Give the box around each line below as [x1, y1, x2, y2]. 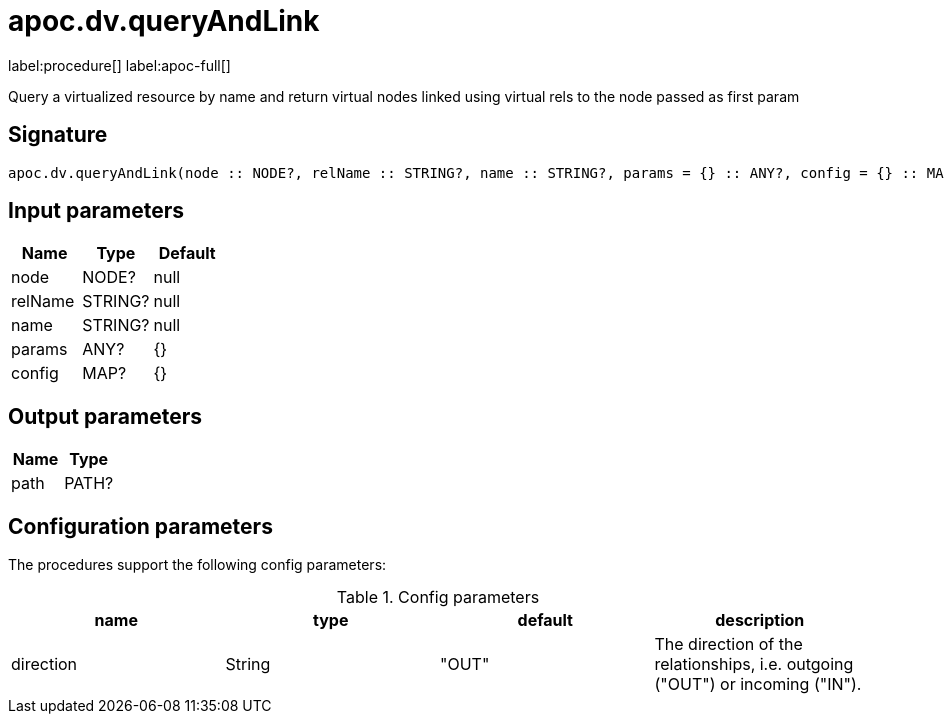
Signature [8, 122, 108, 148]
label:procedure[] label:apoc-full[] [8, 56, 231, 74]
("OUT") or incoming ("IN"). [654, 674, 862, 695]
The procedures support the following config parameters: [8, 556, 387, 574]
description [715, 610, 805, 631]
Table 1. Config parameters [336, 587, 540, 608]
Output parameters [8, 403, 202, 429]
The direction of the [654, 634, 803, 655]
